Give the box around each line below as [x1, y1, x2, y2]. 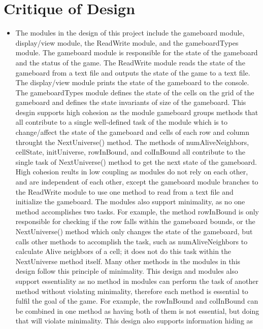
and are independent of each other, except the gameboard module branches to [15, 176, 258, 187]
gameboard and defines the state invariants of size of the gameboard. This [15, 97, 246, 107]
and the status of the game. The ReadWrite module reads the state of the [15, 57, 245, 67]
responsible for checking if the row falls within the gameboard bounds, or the [15, 216, 255, 227]
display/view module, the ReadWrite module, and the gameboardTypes [15, 37, 239, 48]
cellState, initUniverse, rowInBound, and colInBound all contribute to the [15, 147, 245, 157]
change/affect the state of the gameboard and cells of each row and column [15, 127, 250, 137]
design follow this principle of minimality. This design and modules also [15, 266, 238, 276]
